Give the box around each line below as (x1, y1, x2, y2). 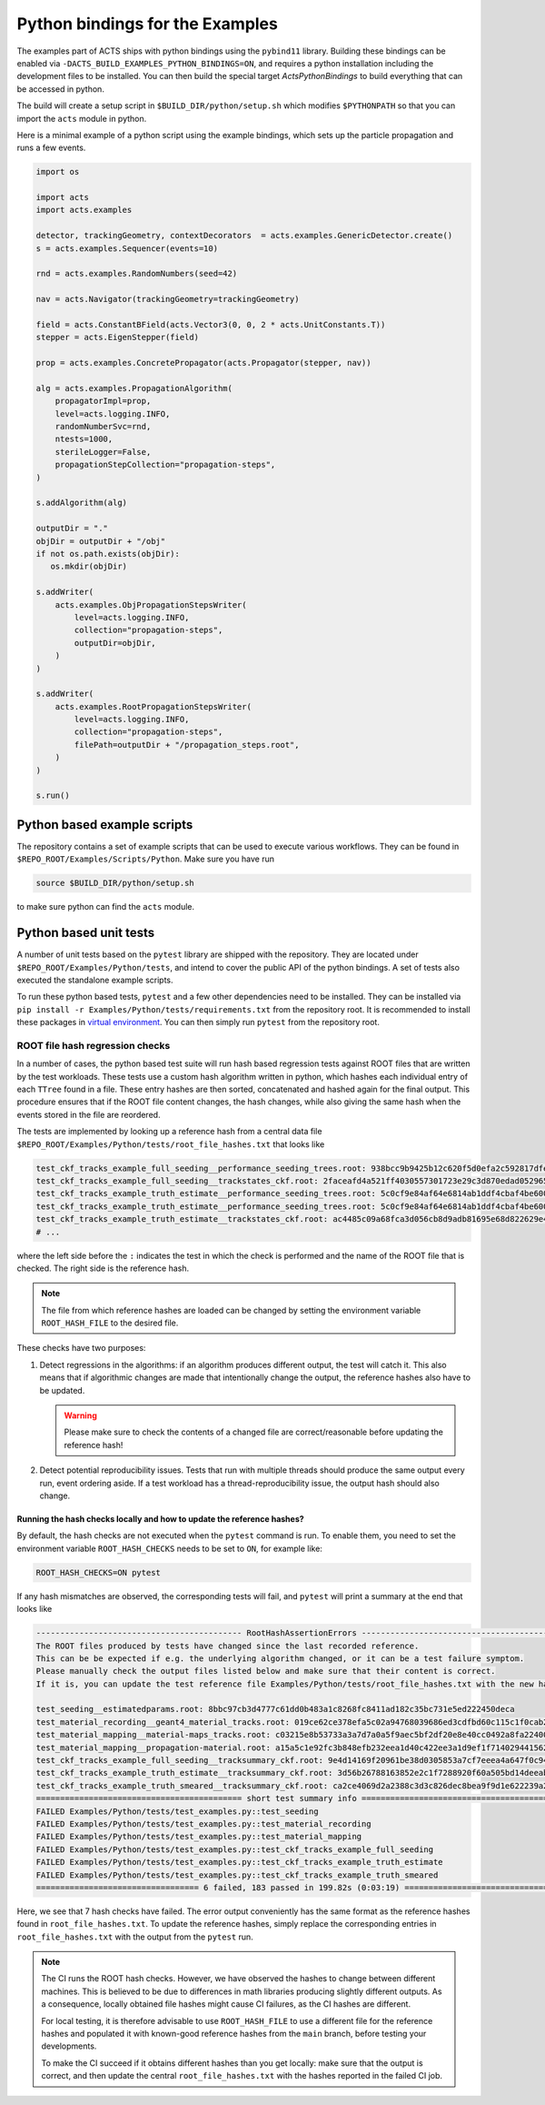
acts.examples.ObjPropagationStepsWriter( (54, 599, 247, 609)
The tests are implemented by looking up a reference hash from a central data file (16, 1126, 322, 1137)
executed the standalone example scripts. (16, 974, 173, 985)
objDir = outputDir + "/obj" (35, 536, 166, 546)
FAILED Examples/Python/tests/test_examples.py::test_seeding (35, 1806, 319, 1817)
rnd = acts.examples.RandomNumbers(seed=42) (35, 268, 238, 279)
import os (35, 166, 80, 177)
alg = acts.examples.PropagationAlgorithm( (35, 383, 233, 393)
